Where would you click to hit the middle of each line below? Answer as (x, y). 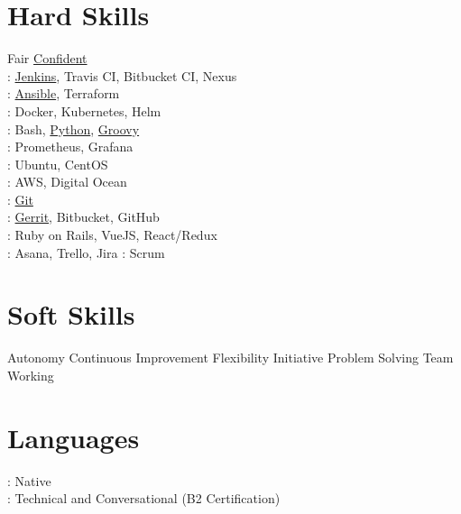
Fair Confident (47, 58)
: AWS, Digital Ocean (67, 182)
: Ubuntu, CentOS (58, 164)
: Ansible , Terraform (64, 93)
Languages (74, 437)
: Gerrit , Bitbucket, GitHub (83, 217)
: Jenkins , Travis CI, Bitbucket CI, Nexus (122, 75)
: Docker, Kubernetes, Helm (84, 110)
